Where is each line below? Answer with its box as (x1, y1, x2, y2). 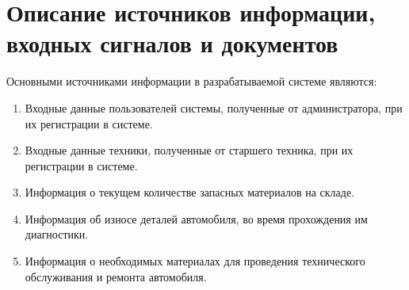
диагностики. (25, 226, 89, 242)
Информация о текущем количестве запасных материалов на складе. (25, 184, 355, 200)
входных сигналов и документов (6, 27, 338, 59)
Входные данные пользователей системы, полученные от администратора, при (25, 99, 403, 116)
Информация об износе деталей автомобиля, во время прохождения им (25, 210, 368, 227)
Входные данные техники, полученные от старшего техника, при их (25, 142, 354, 158)
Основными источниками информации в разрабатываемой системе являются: (6, 73, 377, 90)
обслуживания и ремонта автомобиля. (25, 268, 207, 284)
